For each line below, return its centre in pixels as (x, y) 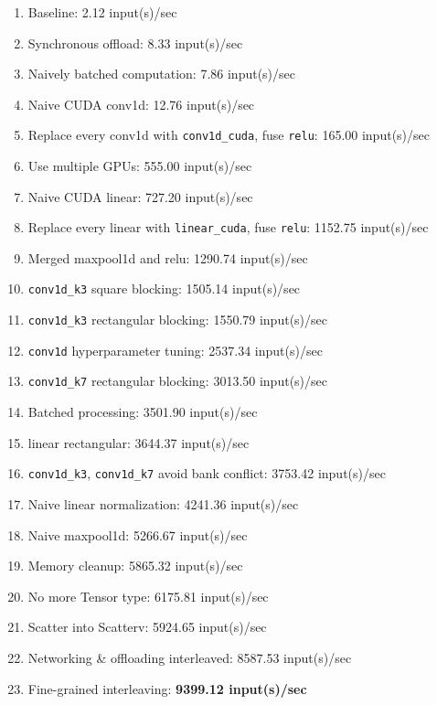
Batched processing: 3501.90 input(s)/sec (143, 412)
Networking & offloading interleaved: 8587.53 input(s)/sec (190, 657)
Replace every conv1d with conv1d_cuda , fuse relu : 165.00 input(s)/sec (229, 135)
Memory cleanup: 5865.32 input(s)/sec (135, 566)
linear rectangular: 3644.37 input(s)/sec (139, 442)
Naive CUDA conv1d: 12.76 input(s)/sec (141, 104)
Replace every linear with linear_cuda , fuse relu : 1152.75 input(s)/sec (228, 227)
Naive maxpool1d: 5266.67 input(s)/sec (138, 534)
